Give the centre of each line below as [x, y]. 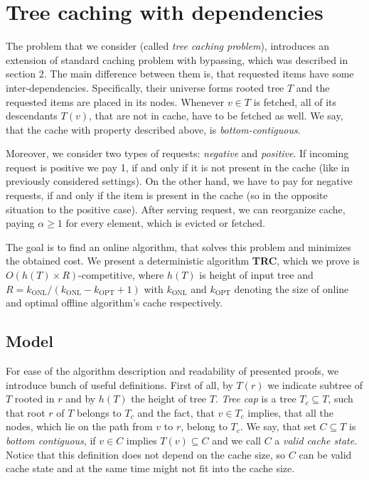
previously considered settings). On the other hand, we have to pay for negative [179, 181]
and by [81, 399]
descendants [32, 116]
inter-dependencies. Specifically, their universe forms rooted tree [145, 87]
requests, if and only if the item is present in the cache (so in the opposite [167, 195]
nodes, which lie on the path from [79, 426]
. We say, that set [278, 426]
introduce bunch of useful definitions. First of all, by [119, 384]
